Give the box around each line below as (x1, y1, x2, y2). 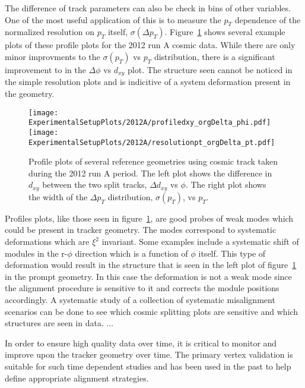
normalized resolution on (5, 26, 95, 38)
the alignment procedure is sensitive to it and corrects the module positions (5, 282, 279, 294)
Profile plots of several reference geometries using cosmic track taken (28, 155, 278, 168)
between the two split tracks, (42, 178, 147, 191)
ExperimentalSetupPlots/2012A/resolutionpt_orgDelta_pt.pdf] (28, 138, 275, 147)
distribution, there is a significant (154, 50, 275, 62)
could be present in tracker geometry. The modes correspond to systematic (5, 223, 277, 236)
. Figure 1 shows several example (164, 26, 285, 38)
